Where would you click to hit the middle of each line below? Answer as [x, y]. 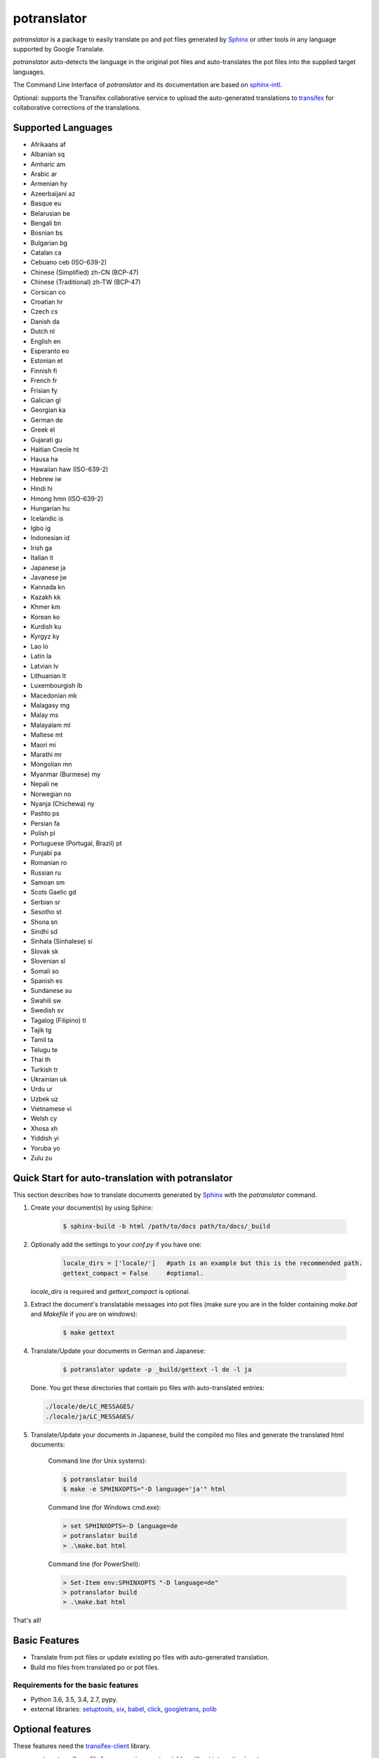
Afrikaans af [48, 144]
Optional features [52, 1730]
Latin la [41, 656]
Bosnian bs [47, 233]
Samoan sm [48, 883]
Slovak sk [45, 951]
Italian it [42, 558]
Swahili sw [46, 1000]
